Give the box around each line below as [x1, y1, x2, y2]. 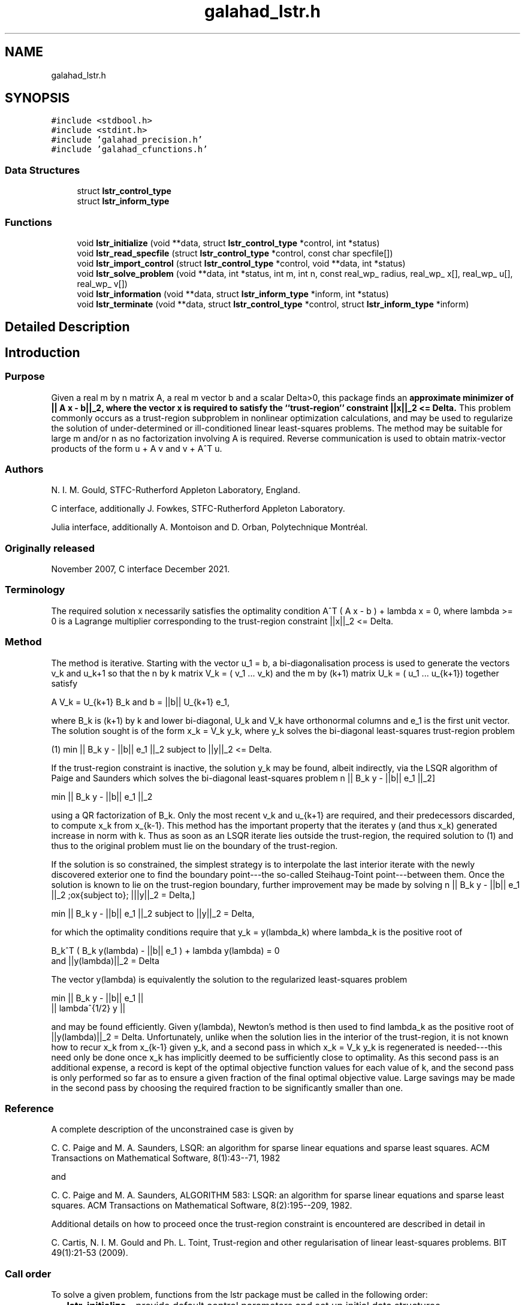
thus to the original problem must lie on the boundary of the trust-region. [51, 840, 338, 851]
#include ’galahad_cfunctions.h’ [51, 144, 208, 155]
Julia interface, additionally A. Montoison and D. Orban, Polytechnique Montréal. [51, 522, 368, 533]
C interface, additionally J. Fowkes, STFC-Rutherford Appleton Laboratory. [51, 503, 345, 514]
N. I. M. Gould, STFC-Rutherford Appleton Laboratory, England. [51, 485, 300, 496]
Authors [5, 463, 44, 475]
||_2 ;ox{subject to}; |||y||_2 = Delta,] [51, 889, 195, 900]
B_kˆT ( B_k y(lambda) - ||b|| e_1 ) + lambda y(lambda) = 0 [51, 945, 280, 956]
